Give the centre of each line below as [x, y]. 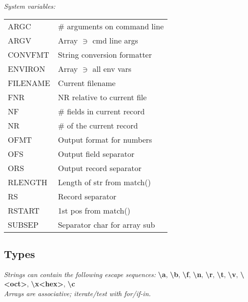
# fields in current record [101, 111]
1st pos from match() [94, 210]
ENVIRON [27, 68]
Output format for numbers [105, 139]
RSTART [24, 210]
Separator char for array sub [106, 224]
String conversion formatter [105, 54]
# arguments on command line [111, 26]
